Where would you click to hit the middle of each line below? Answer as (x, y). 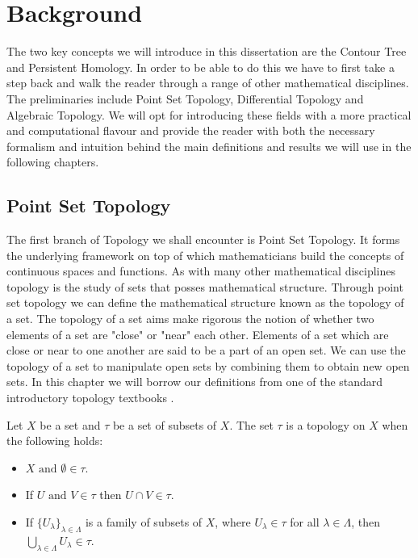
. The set (251, 424)
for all (305, 521)
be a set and (70, 424)
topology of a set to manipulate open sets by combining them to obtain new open (208, 365)
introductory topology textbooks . (90, 398)
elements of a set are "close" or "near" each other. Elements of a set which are (198, 334)
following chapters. (53, 162)
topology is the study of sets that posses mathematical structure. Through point (205, 286)
